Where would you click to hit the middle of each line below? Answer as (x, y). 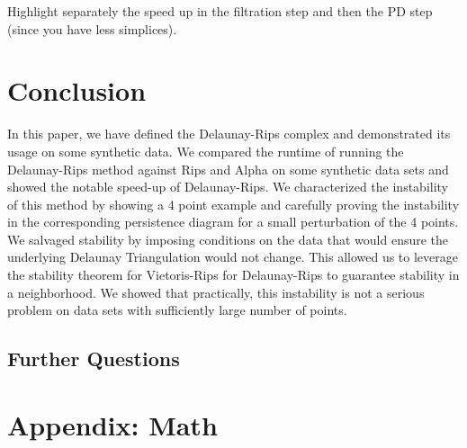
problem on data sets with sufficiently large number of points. (177, 310)
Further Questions (94, 358)
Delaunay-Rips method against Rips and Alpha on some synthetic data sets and (228, 169)
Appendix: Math (112, 424)
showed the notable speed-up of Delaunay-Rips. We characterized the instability (228, 187)
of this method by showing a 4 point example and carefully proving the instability (233, 204)
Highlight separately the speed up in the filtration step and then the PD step (220, 11)
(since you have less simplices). (92, 28)
